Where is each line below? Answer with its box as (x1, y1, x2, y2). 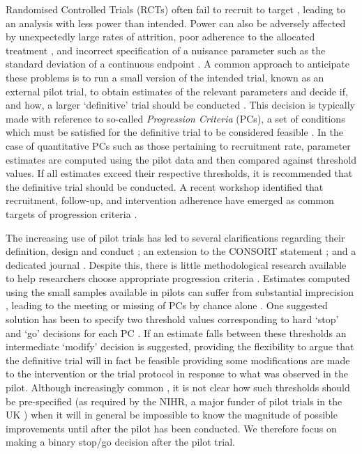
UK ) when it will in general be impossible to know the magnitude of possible (6, 407, 338, 422)
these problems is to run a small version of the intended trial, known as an (6, 70, 324, 84)
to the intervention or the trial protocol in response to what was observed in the (6, 366, 348, 381)
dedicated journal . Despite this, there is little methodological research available (6, 257, 347, 272)
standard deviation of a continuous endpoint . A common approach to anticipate (6, 56, 349, 71)
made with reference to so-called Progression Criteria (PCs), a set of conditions (6, 111, 345, 125)
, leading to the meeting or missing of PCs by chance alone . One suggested (6, 298, 328, 313)
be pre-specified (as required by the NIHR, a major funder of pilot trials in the (6, 393, 342, 408)
